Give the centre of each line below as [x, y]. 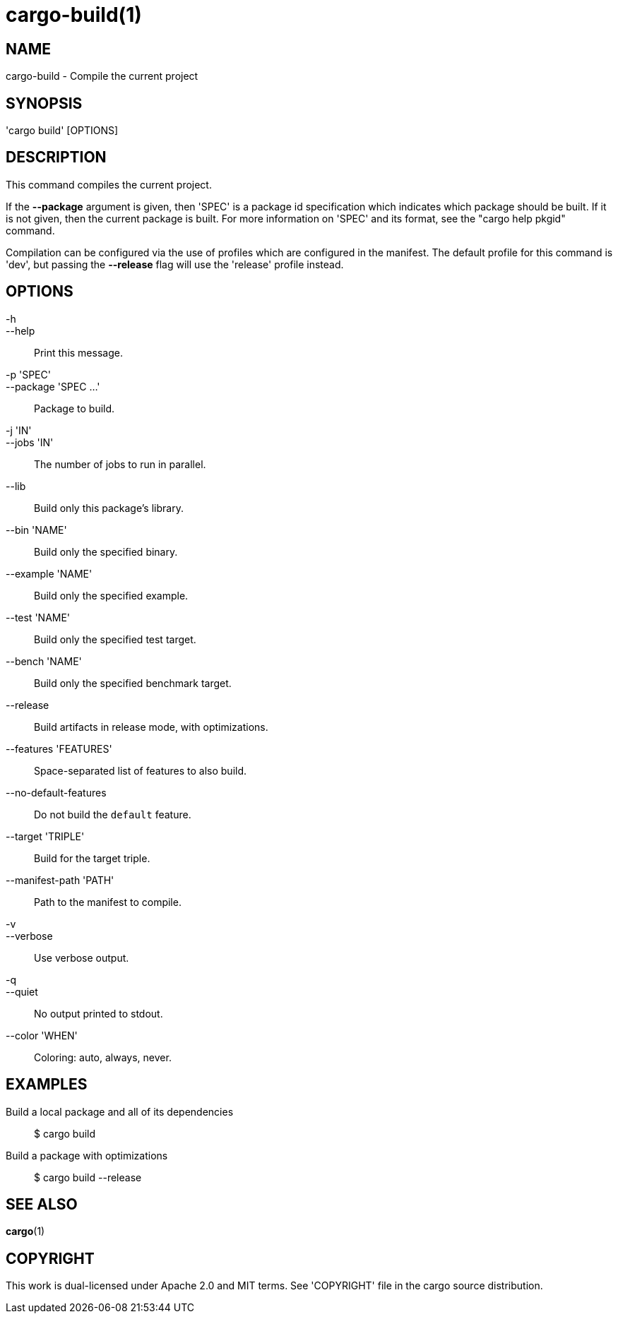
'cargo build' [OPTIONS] [62, 131]
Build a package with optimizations [87, 1155]
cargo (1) [25, 1231]
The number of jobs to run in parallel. [120, 464]
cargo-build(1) [74, 15]
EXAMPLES [47, 1085]
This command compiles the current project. [109, 184]
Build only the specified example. [111, 595]
